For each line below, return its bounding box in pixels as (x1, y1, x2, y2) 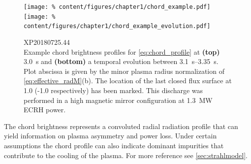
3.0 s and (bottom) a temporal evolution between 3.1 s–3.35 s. (24, 56, 219, 66)
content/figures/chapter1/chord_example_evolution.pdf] (24, 23, 211, 30)
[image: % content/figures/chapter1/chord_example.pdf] (24, 3, 211, 10)
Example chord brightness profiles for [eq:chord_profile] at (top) (24, 46, 220, 57)
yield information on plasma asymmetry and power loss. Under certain (4, 131, 217, 141)
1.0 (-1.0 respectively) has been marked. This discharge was (24, 85, 203, 95)
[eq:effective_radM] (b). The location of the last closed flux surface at (24, 75, 232, 86)
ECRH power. (24, 104, 66, 115)
